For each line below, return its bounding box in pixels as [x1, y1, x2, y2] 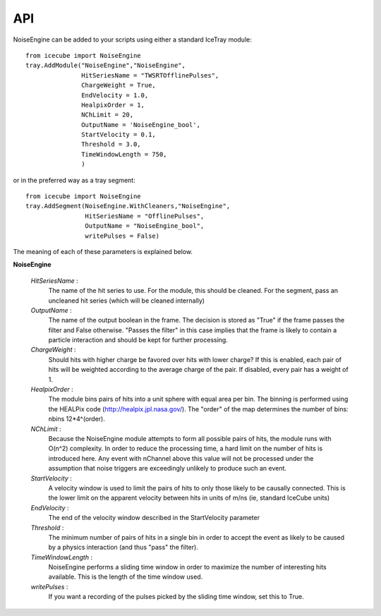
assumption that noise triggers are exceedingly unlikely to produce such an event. [48, 464, 287, 473]
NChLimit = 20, [81, 111, 134, 119]
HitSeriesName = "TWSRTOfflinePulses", [81, 71, 219, 79]
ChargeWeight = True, [81, 81, 157, 90]
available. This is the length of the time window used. [48, 572, 203, 581]
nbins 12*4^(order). [48, 415, 105, 423]
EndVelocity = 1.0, [81, 91, 149, 99]
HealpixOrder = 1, [81, 101, 145, 109]
